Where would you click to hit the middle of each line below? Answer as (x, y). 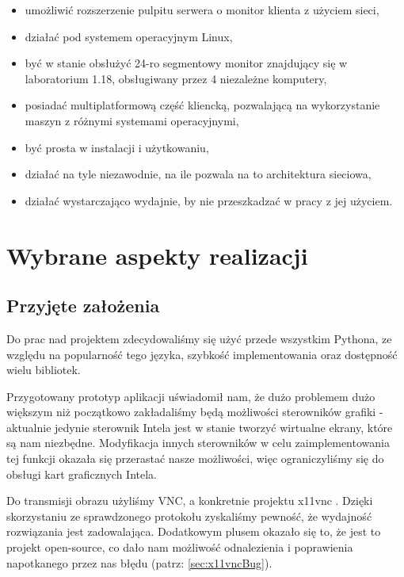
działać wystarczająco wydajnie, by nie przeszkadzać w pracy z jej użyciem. (209, 200)
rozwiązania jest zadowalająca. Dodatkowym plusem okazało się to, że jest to (194, 531)
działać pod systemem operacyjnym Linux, (129, 36)
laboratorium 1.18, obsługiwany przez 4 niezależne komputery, (176, 78)
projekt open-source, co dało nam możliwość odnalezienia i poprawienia (180, 547)
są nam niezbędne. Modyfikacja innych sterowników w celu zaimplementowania (198, 443)
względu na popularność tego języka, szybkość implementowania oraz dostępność (202, 354)
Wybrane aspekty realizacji (157, 255)
